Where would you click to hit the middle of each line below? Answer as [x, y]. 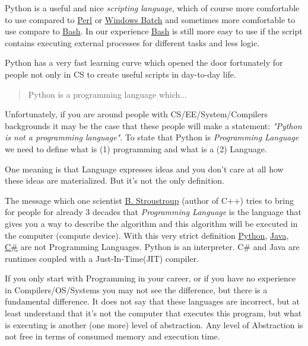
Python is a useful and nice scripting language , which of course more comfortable [152, 8]
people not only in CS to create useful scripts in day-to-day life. [120, 74]
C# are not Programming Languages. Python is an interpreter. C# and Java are [152, 247]
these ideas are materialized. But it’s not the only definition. [115, 180]
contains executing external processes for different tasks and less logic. [132, 42]
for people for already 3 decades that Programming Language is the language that [153, 212]
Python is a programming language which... [107, 94]
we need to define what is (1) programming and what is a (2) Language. [136, 148]
